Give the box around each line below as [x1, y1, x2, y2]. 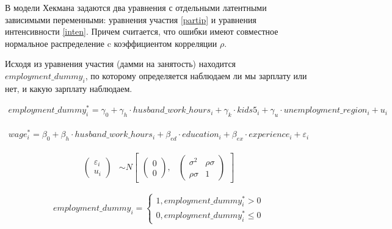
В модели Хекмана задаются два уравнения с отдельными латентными [5, 1, 267, 13]
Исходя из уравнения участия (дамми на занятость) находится [5, 57, 236, 70]
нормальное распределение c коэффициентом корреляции [5, 37, 217, 49]
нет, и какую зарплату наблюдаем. [5, 82, 132, 94]
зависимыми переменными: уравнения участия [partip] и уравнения [5, 13, 256, 26]
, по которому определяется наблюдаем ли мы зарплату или [85, 69, 307, 82]
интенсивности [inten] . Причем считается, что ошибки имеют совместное [5, 25, 278, 38]
